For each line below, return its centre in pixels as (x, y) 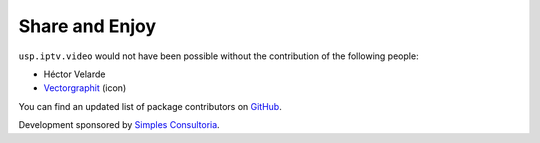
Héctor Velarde (74, 74)
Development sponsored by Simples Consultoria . (119, 125)
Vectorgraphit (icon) (85, 88)
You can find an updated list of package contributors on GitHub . (150, 106)
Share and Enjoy (87, 26)
